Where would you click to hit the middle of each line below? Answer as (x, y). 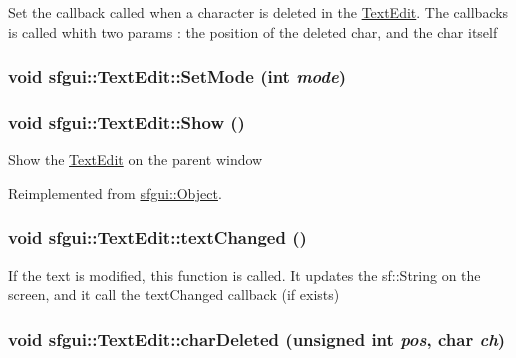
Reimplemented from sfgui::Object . (115, 192)
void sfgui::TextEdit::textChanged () (157, 237)
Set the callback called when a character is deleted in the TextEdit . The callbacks (258, 12)
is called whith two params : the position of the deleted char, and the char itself (253, 31)
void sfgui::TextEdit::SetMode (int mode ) (177, 76)
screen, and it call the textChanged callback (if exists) (174, 294)
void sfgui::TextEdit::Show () (126, 121)
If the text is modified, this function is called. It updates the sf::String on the (244, 274)
